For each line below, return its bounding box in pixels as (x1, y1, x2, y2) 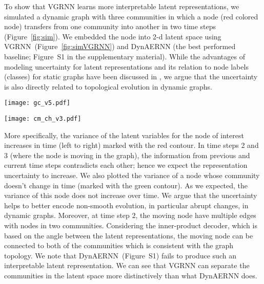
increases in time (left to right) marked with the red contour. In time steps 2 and (4, 140, 259, 150)
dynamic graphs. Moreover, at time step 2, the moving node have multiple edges (4, 210, 256, 221)
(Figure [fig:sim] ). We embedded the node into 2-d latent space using (4, 31, 221, 41)
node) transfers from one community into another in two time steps (4, 21, 216, 32)
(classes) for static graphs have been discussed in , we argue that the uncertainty (4, 71, 258, 82)
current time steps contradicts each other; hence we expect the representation (4, 160, 248, 170)
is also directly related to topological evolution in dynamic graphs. (4, 81, 212, 92)
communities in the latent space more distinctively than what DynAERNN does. (4, 270, 257, 280)
